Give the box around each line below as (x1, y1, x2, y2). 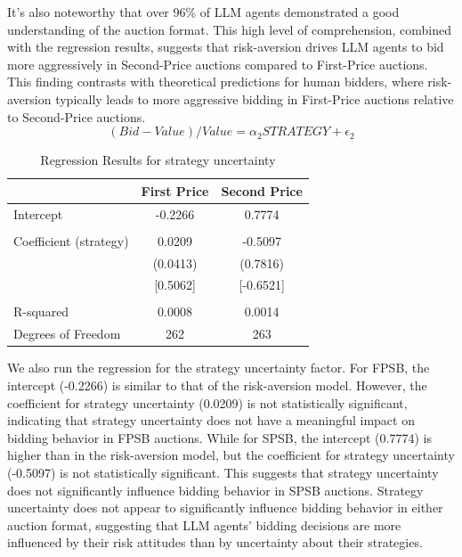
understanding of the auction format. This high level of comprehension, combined (7, 20, 451, 38)
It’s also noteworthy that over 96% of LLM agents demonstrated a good (7, 3, 400, 20)
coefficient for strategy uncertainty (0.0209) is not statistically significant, (7, 393, 408, 412)
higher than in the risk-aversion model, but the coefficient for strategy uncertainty (7, 446, 455, 464)
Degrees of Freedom (13, 324, 121, 343)
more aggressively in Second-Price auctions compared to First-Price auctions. (7, 54, 428, 73)
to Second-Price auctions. (7, 107, 146, 126)
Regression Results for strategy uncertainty (40, 151, 276, 169)
